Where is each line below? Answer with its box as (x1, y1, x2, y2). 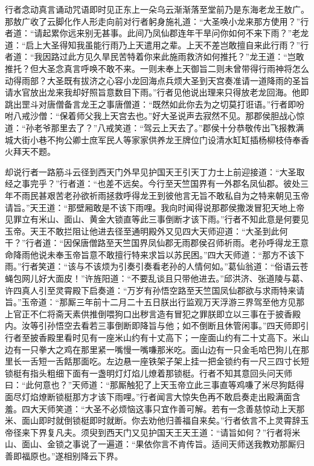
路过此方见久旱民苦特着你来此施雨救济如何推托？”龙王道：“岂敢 (51, 50, 304, 63)
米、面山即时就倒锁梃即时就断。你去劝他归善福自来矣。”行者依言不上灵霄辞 (5, 414, 301, 427)
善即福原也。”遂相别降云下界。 (5, 449, 123, 462)
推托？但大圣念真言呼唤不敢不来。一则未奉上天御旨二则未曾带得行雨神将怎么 (5, 62, 309, 74)
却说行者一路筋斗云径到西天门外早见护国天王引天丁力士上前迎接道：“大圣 (5, 165, 296, 178)
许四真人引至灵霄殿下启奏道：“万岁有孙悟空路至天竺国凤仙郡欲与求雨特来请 (5, 283, 305, 296)
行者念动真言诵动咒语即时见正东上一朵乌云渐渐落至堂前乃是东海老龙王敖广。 (5, 3, 309, 15)
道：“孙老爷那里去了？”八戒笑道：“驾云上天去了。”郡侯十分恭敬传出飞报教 (5, 121, 296, 134)
